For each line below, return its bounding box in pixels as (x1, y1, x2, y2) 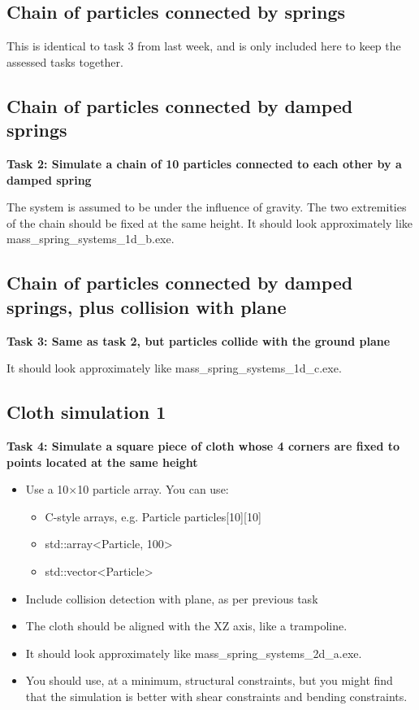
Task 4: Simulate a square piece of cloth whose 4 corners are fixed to (6, 437, 400, 454)
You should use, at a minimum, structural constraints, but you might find (25, 672, 393, 689)
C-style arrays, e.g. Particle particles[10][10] (45, 507, 261, 525)
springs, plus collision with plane (6, 294, 287, 319)
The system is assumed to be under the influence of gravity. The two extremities (6, 198, 407, 216)
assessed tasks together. (6, 53, 123, 70)
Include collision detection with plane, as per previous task (25, 590, 318, 607)
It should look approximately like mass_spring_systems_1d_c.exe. (6, 359, 342, 377)
